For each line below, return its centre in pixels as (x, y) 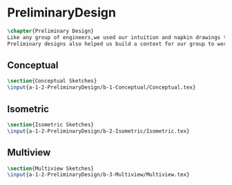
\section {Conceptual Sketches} (52, 81)
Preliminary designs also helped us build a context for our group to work (118, 44)
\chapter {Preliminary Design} (51, 31)
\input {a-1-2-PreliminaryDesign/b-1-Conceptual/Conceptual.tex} (101, 87)
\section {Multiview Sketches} (51, 168)
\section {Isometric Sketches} (51, 124)
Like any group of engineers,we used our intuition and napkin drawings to (118, 37)
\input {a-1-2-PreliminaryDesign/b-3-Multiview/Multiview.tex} (98, 175)
